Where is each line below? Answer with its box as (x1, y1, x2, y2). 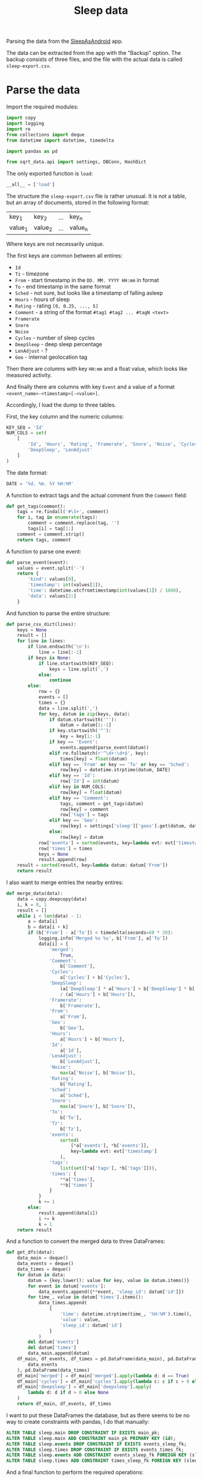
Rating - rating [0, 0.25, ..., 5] (14, 302, 99, 309)
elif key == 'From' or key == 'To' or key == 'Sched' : (49, 761, 189, 768)
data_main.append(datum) (28, 1350, 90, 1357)
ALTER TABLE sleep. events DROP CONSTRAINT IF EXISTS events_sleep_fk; (6, 1441, 187, 1447)
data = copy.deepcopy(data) (17, 896, 87, 902)
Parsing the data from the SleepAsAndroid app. (6, 37, 123, 45)
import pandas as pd (6, 148, 58, 154)
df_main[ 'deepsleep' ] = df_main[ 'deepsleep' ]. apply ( (17, 1384, 152, 1390)
